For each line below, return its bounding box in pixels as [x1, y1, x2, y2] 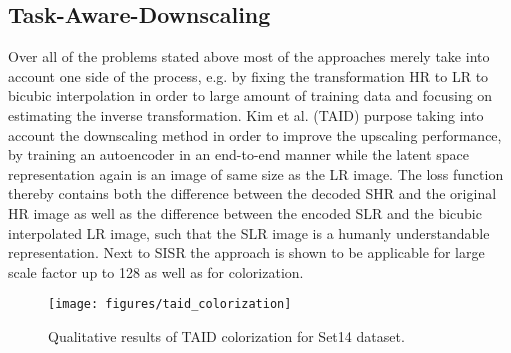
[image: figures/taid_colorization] [48, 297, 292, 312]
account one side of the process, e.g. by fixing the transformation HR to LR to [8, 65, 489, 86]
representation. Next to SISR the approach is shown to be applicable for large [8, 242, 485, 263]
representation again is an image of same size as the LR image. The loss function [8, 163, 504, 184]
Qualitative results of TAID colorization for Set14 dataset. [48, 325, 405, 346]
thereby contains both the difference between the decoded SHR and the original [8, 183, 497, 204]
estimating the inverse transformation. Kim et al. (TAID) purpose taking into [8, 104, 484, 125]
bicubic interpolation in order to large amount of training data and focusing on [8, 85, 493, 106]
